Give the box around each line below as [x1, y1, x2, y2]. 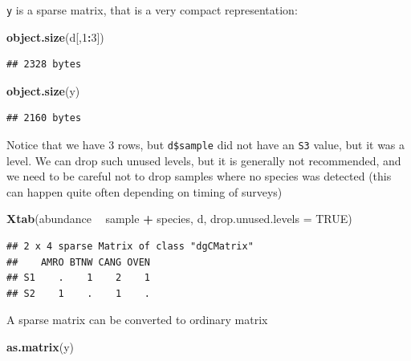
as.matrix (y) [6, 339, 75, 355]
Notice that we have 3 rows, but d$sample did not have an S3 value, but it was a [6, 136, 405, 153]
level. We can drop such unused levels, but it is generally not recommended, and [6, 152, 401, 168]
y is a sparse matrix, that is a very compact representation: [6, 2, 298, 18]
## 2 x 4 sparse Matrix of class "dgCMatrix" [6, 241, 254, 253]
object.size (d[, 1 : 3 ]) [6, 28, 104, 45]
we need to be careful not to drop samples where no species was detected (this [6, 168, 392, 185]
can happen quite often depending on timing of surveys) [6, 183, 283, 200]
